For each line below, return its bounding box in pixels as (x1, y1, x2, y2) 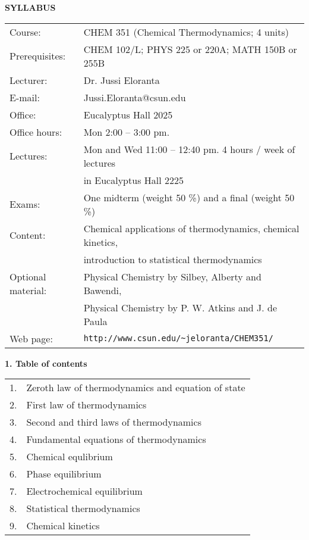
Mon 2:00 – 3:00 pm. (83, 124, 170, 139)
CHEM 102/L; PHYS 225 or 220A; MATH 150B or (83, 42, 297, 56)
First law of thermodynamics (26, 398, 147, 412)
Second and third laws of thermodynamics (26, 415, 201, 429)
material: (10, 283, 47, 297)
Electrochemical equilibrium (26, 484, 143, 498)
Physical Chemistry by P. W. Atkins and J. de (83, 300, 278, 314)
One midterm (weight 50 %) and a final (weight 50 (83, 190, 295, 204)
